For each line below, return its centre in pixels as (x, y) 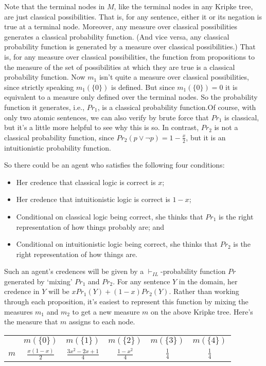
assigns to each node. (102, 322)
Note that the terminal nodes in (55, 6)
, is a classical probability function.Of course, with (177, 107)
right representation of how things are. (77, 254)
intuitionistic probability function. (58, 147)
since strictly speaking (39, 87)
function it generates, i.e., (45, 107)
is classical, (242, 117)
